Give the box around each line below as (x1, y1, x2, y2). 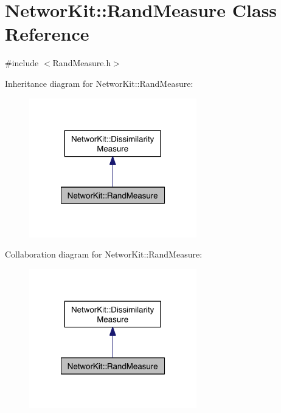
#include (5, 56, 39, 69)
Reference (5, 21, 89, 46)
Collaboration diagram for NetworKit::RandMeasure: (5, 248, 203, 261)
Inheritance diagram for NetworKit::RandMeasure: (5, 77, 193, 89)
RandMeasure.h (52, 56, 111, 69)
